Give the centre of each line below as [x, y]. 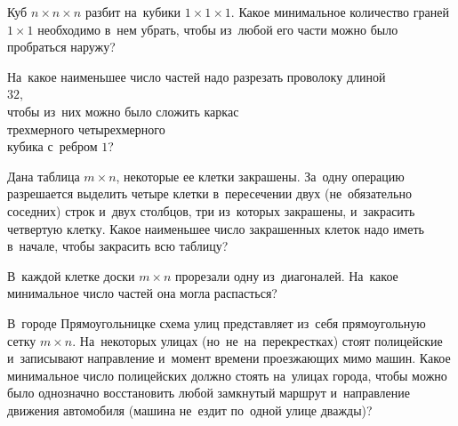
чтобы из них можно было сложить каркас [123, 111]
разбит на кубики [133, 12]
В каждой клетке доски [71, 275]
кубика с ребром [52, 146]
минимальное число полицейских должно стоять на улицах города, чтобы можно [227, 375]
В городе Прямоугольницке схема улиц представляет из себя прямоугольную [217, 322]
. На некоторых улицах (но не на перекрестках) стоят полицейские [257, 340]
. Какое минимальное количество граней [340, 12]
